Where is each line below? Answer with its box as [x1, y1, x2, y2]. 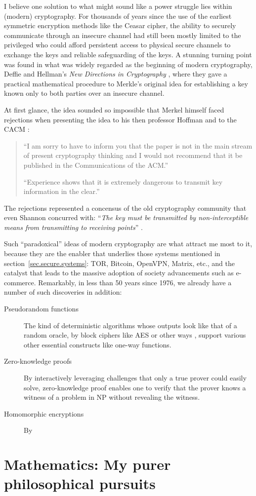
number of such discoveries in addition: [4, 287, 122, 297]
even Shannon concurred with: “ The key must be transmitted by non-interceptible [4, 212, 249, 223]
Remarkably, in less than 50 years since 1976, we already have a [38, 277, 232, 287]
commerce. [4, 277, 36, 287]
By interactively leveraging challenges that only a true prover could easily [24, 373, 247, 382]
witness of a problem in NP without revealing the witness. [24, 392, 200, 402]
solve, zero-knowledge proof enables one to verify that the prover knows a [24, 382, 246, 392]
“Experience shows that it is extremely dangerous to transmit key [23, 176, 223, 187]
